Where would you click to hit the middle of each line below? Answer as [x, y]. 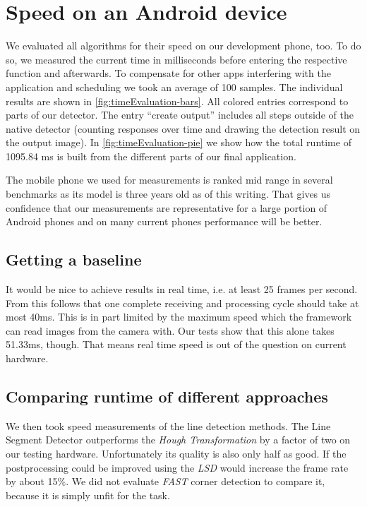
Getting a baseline [74, 260]
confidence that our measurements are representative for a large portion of [167, 207]
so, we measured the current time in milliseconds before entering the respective [176, 59]
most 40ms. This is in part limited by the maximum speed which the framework [179, 317]
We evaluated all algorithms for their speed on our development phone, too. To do [183, 46]
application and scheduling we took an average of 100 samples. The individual [174, 87]
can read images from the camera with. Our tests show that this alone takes [170, 330]
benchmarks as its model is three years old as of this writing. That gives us [168, 194]
